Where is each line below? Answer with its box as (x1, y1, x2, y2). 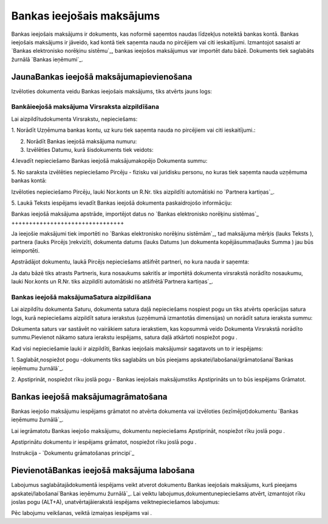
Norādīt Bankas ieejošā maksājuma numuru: (26, 137, 137, 145)
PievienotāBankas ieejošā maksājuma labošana (11, 465, 195, 476)
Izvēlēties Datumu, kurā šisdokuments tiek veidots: (26, 146, 154, 153)
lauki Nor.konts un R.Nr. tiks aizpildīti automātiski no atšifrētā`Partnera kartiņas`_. (11, 278, 214, 285)
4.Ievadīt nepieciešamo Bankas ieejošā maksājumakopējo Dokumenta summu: (11, 157, 208, 165)
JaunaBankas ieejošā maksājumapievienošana (11, 72, 193, 82)
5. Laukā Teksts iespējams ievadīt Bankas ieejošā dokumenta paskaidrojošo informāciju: (11, 199, 232, 206)
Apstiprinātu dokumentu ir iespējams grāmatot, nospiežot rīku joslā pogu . (11, 438, 197, 446)
